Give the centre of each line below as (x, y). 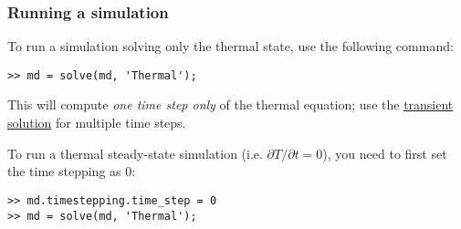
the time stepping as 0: (72, 171)
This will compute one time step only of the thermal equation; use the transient (230, 104)
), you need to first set (385, 153)
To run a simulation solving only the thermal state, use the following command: (230, 46)
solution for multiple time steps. (97, 123)
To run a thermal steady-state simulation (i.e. (135, 153)
